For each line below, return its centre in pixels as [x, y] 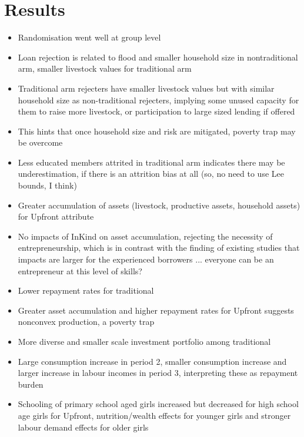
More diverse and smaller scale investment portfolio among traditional [144, 341]
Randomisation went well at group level [89, 37]
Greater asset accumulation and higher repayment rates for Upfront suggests [156, 310]
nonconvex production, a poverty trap [86, 322]
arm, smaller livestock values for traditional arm [105, 68]
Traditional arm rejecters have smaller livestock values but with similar [146, 88]
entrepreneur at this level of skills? [80, 270]
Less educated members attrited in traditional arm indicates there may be [151, 162]
